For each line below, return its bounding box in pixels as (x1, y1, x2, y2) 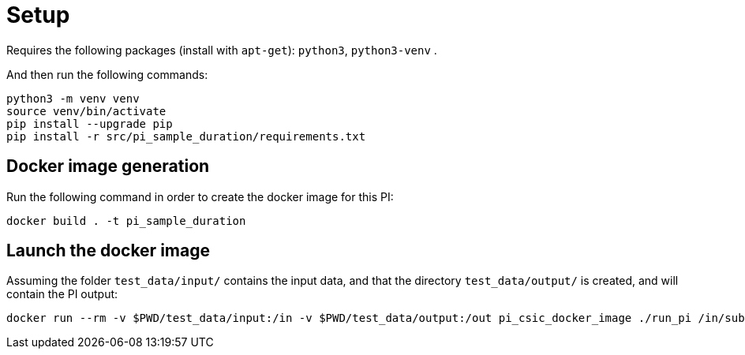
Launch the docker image (6, 241, 210, 261)
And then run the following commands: (6, 67, 208, 81)
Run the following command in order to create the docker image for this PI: (6, 189, 394, 204)
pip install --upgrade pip (6, 117, 173, 130)
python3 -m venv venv (6, 92, 140, 105)
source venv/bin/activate (6, 104, 167, 118)
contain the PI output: (6, 287, 118, 301)
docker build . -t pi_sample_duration (6, 214, 246, 227)
